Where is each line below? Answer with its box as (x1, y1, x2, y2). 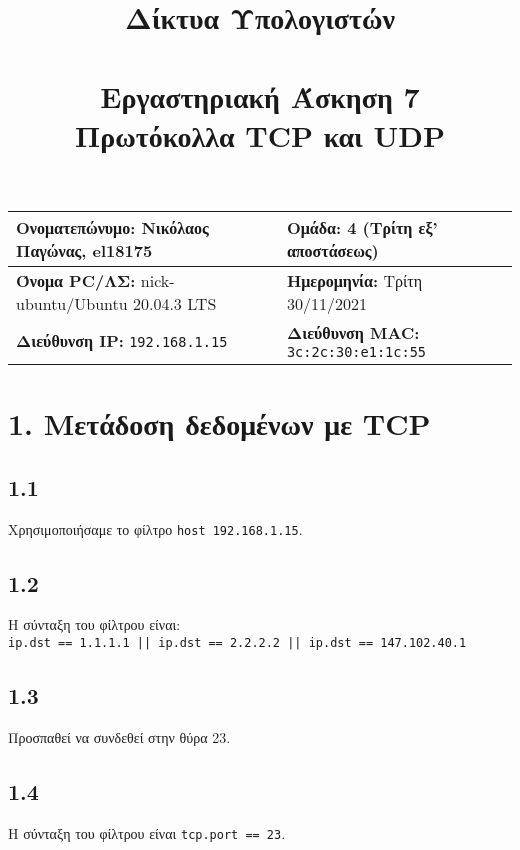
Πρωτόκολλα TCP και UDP (75, 114, 445, 155)
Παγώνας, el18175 (16, 238, 153, 262)
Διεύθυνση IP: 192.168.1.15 (16, 328, 228, 352)
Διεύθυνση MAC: (286, 320, 420, 344)
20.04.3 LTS (132, 291, 217, 315)
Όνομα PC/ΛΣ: (16, 268, 136, 292)
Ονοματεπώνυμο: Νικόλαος (16, 215, 209, 239)
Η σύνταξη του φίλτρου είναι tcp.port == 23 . (8, 822, 286, 843)
